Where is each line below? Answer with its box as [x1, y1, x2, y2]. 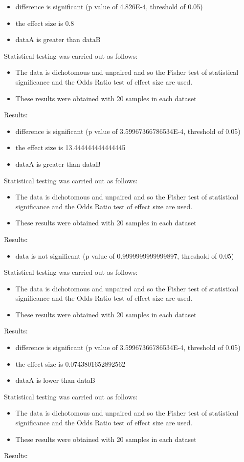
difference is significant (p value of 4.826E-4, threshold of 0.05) [15, 1, 203, 11]
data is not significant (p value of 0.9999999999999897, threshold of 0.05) [15, 250, 234, 261]
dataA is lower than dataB [15, 375, 95, 385]
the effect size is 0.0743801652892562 [15, 358, 126, 369]
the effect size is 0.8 [15, 18, 74, 28]
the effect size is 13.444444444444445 [15, 142, 126, 153]
